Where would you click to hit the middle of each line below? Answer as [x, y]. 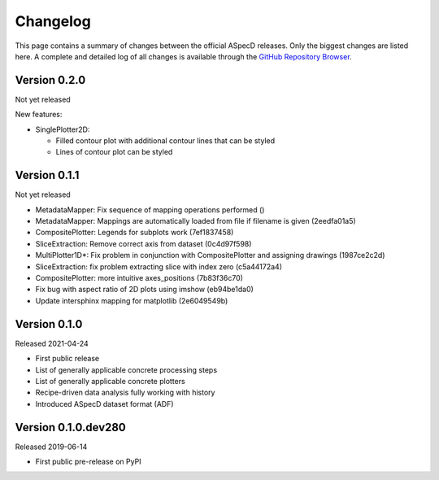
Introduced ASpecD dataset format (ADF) [104, 404]
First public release [67, 359]
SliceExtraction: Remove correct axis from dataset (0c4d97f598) [143, 243]
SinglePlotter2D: [63, 129]
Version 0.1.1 [47, 175]
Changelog [53, 21]
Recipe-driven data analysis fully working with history [125, 393]
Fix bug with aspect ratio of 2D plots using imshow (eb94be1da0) [144, 290]
